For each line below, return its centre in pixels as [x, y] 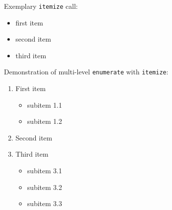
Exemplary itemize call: [41, 6]
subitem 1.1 [45, 105]
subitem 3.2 [45, 187]
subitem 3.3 [45, 203]
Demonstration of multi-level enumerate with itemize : [86, 72]
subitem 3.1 [45, 171]
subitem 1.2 [45, 121]
